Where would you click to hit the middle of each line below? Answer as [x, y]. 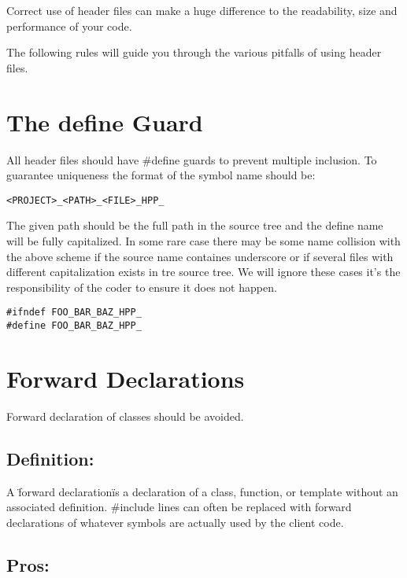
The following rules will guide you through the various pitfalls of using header [194, 52]
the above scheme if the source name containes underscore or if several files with [200, 256]
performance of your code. [69, 26]
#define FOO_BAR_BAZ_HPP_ [74, 325]
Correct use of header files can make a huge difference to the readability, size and [202, 10]
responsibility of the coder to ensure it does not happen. [142, 287]
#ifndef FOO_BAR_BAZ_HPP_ [74, 313]
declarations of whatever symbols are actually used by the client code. [175, 522]
